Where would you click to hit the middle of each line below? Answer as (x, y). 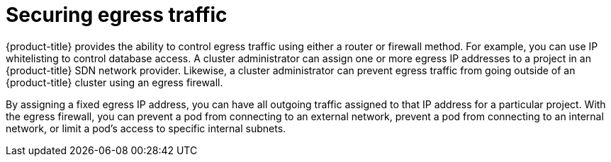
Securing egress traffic (117, 15)
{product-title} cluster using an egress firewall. (114, 82)
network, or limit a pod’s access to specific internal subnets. (146, 128)
